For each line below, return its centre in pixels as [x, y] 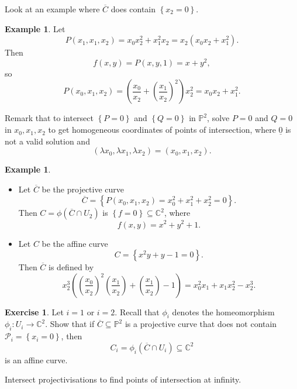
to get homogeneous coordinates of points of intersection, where [162, 130]
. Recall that [137, 311]
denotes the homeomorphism [223, 311]
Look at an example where [52, 9]
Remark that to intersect [49, 118]
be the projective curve [83, 189]
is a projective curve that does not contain [201, 324]
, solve [218, 118]
